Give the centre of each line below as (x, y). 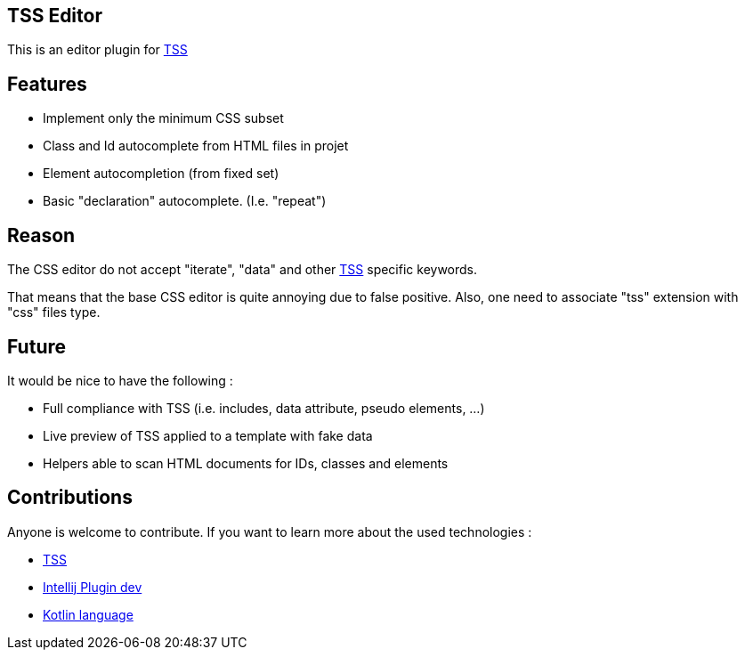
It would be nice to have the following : (120, 380)
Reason (41, 235)
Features (47, 84)
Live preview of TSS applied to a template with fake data (208, 435)
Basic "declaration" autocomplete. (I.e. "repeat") (185, 201)
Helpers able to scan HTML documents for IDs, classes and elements (246, 463)
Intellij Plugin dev (93, 587)
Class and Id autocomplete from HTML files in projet (196, 146)
